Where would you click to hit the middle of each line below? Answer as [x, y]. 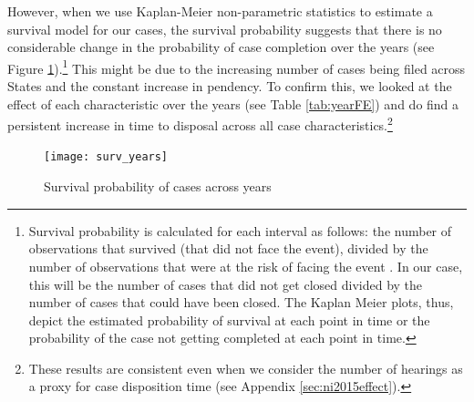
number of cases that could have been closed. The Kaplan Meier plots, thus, [241, 302]
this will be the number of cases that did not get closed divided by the [226, 284]
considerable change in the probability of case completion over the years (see [221, 47]
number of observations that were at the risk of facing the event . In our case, [246, 266]
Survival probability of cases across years [158, 186]
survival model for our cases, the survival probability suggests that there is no [225, 29]
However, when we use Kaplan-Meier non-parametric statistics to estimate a [220, 11]
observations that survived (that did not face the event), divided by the [228, 248]
